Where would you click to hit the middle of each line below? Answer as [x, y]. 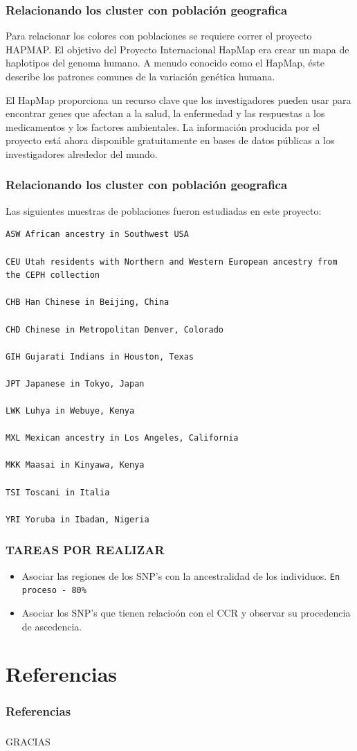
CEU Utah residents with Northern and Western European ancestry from [172, 262]
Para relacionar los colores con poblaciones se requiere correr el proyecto [159, 36]
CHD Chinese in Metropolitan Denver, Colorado [115, 329]
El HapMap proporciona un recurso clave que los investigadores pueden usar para [178, 99]
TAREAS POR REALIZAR [85, 550]
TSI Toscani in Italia [58, 492]
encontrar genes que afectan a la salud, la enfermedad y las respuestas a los [165, 113]
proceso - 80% [54, 591]
